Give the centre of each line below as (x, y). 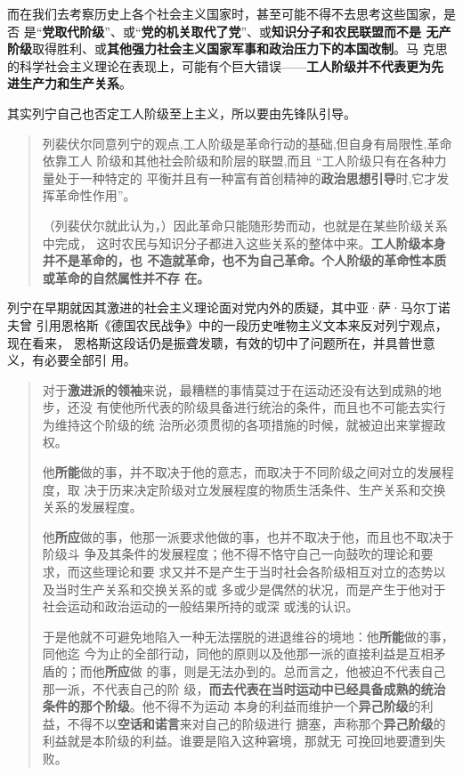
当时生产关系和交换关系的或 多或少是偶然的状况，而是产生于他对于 (250, 589)
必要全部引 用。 (90, 360)
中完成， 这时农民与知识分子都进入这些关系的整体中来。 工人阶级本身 (244, 242)
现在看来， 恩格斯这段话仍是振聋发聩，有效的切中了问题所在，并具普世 (215, 342)
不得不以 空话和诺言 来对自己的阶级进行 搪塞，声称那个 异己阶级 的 (256, 723)
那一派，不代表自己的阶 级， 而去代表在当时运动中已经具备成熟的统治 (244, 688)
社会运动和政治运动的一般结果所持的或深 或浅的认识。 (200, 606)
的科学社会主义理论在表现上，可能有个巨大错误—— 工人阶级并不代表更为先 (225, 65)
